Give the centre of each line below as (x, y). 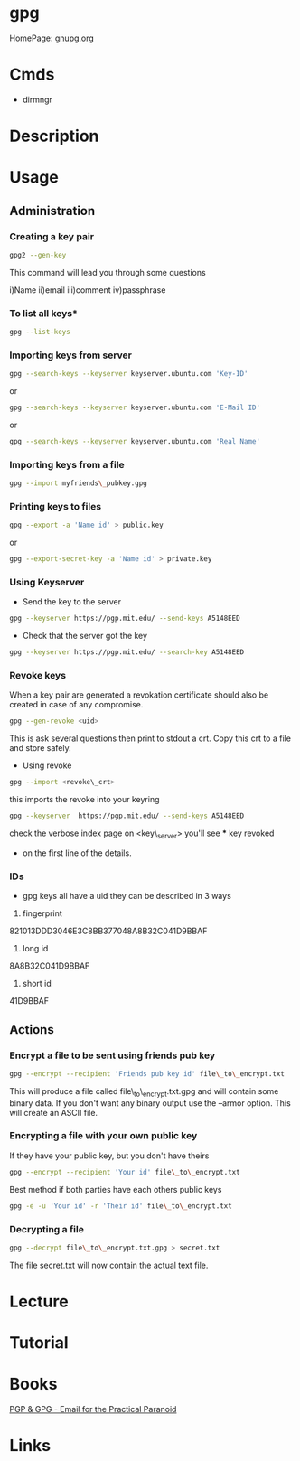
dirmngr (37, 99)
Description (54, 136)
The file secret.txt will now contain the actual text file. (109, 1265)
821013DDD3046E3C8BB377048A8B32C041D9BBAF (108, 931)
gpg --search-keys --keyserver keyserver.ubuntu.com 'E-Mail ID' (135, 408)
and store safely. (40, 748)
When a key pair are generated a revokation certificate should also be (139, 695)
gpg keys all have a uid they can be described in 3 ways (127, 896)
